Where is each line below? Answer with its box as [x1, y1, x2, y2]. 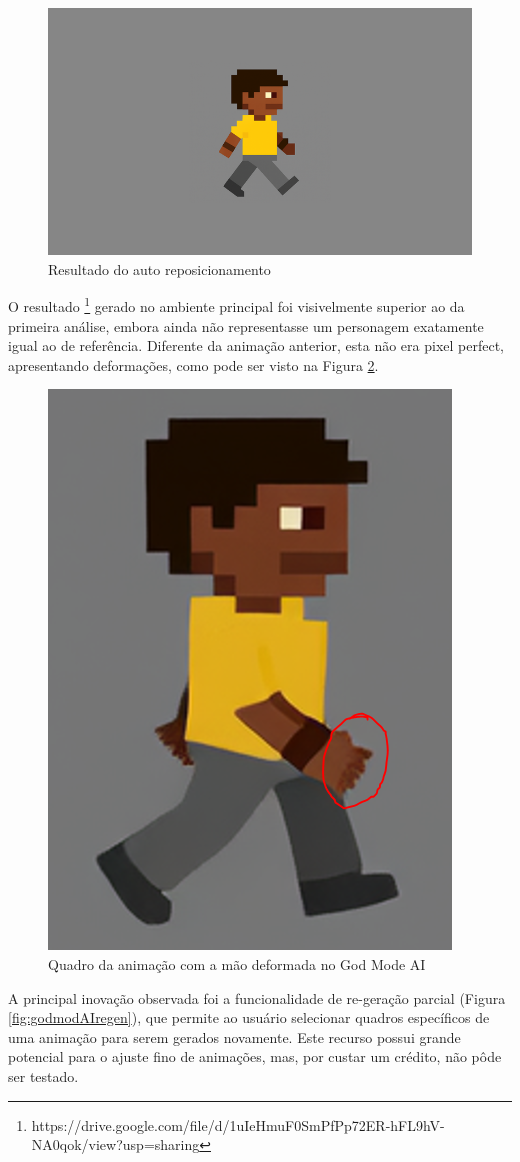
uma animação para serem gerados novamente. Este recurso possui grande [8, 1026, 461, 1047]
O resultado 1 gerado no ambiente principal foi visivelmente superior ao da [8, 293, 465, 316]
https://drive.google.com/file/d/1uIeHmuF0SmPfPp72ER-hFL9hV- [31, 1114, 445, 1135]
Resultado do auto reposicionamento [48, 258, 271, 279]
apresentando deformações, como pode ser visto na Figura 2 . [8, 354, 379, 375]
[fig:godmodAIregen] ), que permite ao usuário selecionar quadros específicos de [8, 1007, 490, 1028]
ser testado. [8, 1065, 79, 1086]
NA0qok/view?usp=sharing [31, 1134, 200, 1155]
